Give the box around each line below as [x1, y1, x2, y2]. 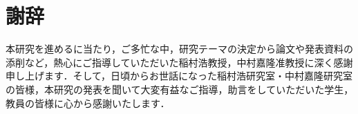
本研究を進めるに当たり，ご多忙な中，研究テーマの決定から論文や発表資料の [6, 41, 354, 56]
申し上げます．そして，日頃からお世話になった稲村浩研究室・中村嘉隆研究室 [6, 68, 353, 83]
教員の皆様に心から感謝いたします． [6, 95, 170, 110]
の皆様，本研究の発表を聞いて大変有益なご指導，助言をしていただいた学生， [6, 82, 354, 96]
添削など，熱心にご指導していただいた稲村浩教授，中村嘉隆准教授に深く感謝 [6, 55, 353, 69]
